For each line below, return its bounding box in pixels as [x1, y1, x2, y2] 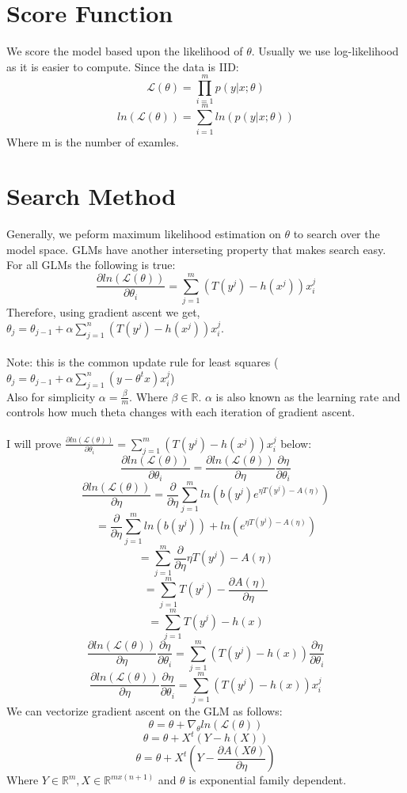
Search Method [6, 180, 177, 212]
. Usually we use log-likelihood [251, 43, 399, 59]
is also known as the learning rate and [215, 388, 401, 404]
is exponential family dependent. [188, 772, 347, 788]
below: [280, 434, 312, 451]
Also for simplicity [6, 388, 96, 404]
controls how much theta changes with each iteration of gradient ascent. [6, 404, 356, 420]
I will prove [6, 434, 62, 451]
